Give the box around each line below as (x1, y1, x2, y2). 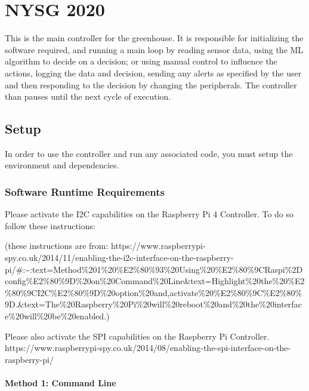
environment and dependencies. (5, 159, 119, 171)
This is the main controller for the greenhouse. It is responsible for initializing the (5, 32, 304, 44)
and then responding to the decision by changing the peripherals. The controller (5, 78, 297, 91)
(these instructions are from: (5, 239, 109, 252)
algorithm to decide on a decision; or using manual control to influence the (5, 55, 277, 67)
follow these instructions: (5, 219, 95, 232)
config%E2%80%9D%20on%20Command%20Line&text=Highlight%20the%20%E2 (5, 275, 305, 287)
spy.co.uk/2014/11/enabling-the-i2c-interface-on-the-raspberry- (5, 251, 234, 264)
